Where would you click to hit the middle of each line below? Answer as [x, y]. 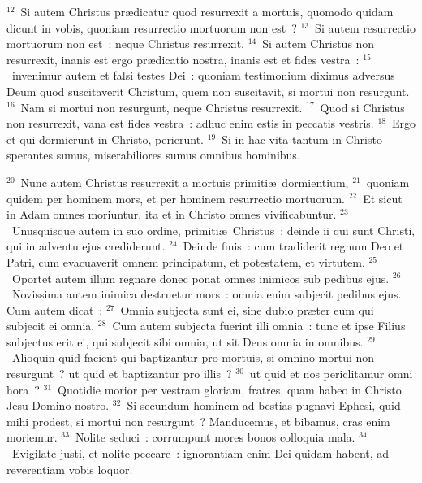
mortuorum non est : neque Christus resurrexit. [126, 44]
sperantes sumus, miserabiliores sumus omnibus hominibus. [153, 155]
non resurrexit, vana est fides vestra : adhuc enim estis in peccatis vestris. [190, 123]
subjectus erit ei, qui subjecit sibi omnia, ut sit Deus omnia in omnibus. [185, 341]
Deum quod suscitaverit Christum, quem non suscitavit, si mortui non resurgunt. [208, 91]
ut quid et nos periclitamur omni [331, 374]
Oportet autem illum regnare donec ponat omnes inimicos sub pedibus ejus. [200, 278]
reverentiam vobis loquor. [70, 469]
